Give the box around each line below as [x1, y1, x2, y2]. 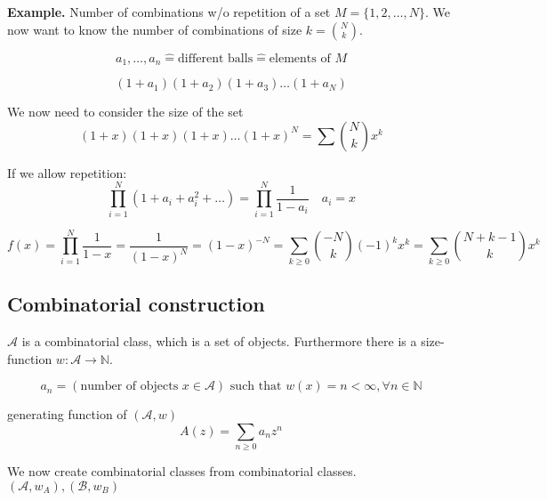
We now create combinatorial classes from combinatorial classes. [7, 462, 357, 481]
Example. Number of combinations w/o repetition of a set [7, 3, 331, 20]
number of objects [80, 380, 179, 393]
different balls [178, 52, 253, 65]
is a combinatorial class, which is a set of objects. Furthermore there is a [21, 331, 417, 350]
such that [229, 380, 282, 393]
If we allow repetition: [7, 163, 127, 182]
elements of [269, 52, 331, 65]
